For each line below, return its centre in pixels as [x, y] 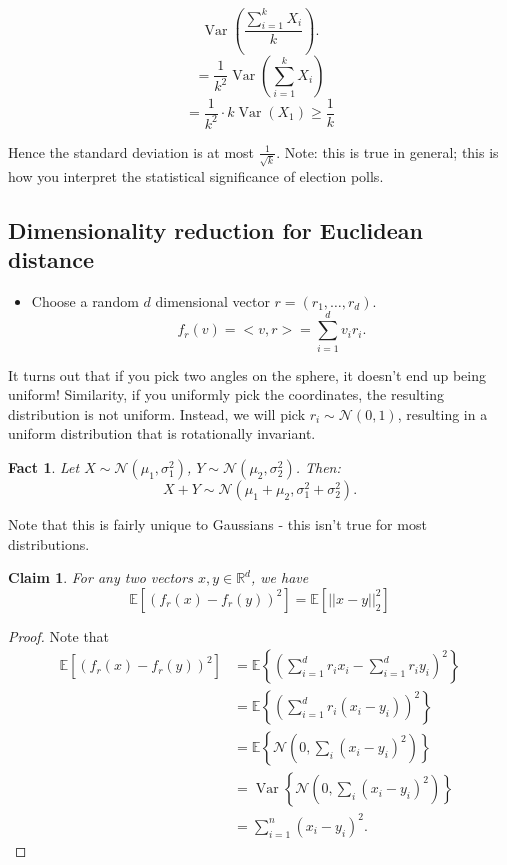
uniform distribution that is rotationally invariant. [162, 433]
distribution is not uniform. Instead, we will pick [157, 413]
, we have [279, 577]
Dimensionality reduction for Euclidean [215, 229]
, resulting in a [442, 413]
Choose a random [85, 300]
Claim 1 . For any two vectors [100, 577]
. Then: [318, 466]
